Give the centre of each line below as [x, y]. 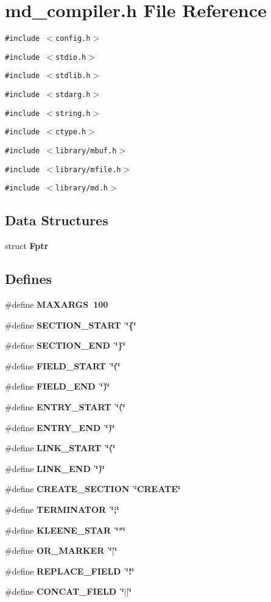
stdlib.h [73, 76]
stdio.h [71, 57]
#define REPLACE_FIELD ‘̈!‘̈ [70, 571]
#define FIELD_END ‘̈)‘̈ [57, 386]
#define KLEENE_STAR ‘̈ [62, 530]
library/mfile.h [88, 169]
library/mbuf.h [86, 151]
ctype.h [71, 132]
